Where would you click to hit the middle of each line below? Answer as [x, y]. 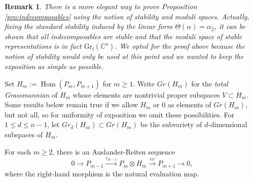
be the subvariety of [171, 124]
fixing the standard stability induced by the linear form [89, 26]
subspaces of [24, 134]
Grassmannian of [31, 94]
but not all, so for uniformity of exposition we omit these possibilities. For [120, 114]
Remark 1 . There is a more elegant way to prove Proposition [101, 6]
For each [18, 151]
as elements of [189, 104]
